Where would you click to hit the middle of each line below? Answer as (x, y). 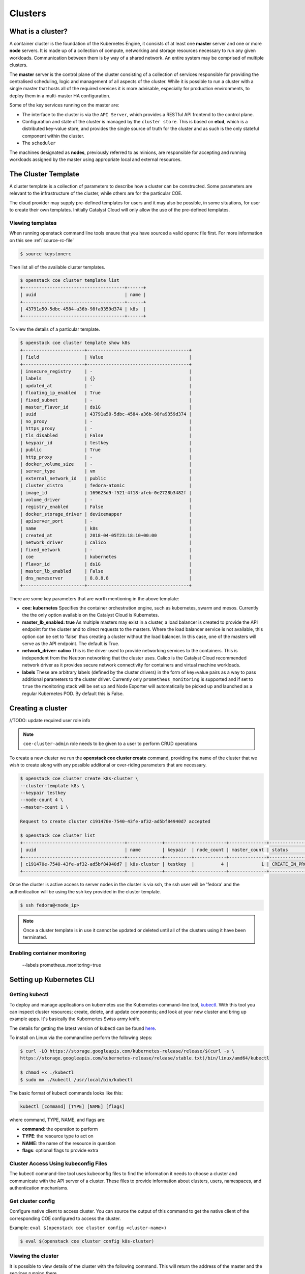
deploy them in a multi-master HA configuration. (60, 96)
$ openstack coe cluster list (58, 835)
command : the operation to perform (60, 1129)
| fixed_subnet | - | (106, 400)
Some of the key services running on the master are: (64, 105)
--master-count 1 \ (44, 807)
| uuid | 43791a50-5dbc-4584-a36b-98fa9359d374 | (106, 414)
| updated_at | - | (106, 386)
